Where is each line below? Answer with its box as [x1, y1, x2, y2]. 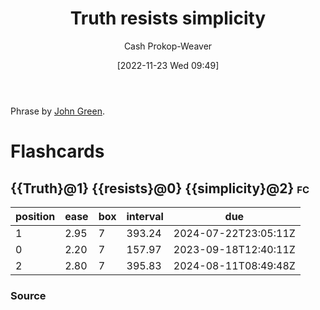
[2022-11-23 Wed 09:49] [116, 59, 220, 71]
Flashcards [10, 140, 105, 163]
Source [10, 288, 47, 302]
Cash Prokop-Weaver [123, 40, 213, 52]
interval [126, 209, 164, 223]
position [15, 209, 56, 223]
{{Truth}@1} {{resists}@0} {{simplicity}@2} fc [10, 180, 310, 197]
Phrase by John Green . [10, 105, 105, 117]
